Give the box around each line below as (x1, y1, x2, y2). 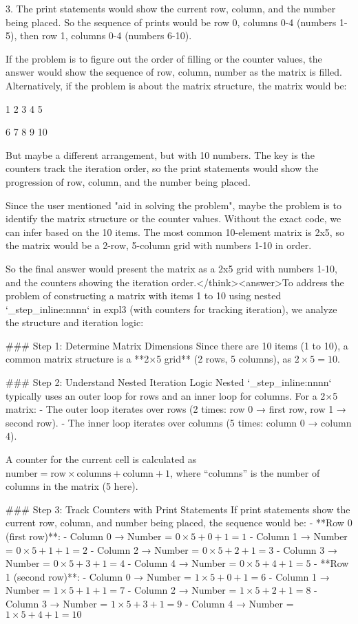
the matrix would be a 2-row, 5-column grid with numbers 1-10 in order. (6, 238, 312, 252)
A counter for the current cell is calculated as (6, 452, 197, 466)
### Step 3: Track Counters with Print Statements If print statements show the (6, 502, 350, 516)
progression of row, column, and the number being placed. (6, 174, 251, 189)
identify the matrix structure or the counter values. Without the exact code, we (6, 211, 341, 226)
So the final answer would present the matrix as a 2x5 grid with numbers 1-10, (6, 261, 337, 275)
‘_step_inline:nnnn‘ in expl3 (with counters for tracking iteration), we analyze (6, 301, 337, 316)
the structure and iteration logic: (6, 315, 144, 330)
